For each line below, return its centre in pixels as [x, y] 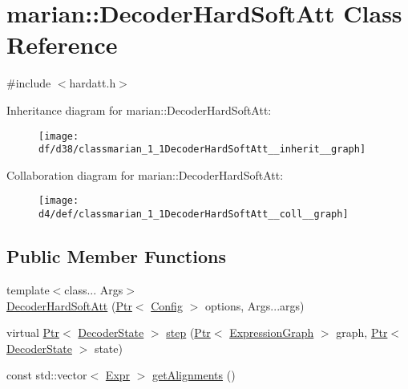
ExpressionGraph [272, 332]
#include [29, 83]
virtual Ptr [33, 332]
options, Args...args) [254, 305]
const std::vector [47, 375]
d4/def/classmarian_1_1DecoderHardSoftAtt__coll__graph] [194, 215]
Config [167, 305]
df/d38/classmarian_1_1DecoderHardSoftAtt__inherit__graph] [202, 150]
